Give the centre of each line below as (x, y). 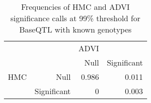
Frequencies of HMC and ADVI (75, 7)
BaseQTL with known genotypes (75, 29)
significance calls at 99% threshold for (75, 18)
